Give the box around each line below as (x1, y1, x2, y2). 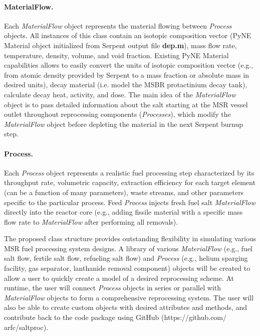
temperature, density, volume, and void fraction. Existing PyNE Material (4, 50, 229, 60)
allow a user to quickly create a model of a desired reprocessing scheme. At (4, 272, 234, 283)
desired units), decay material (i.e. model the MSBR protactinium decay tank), (4, 79, 247, 90)
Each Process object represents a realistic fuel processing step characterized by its (4, 167, 254, 178)
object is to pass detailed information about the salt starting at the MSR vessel (4, 99, 248, 109)
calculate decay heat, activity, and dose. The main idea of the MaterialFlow (4, 89, 236, 99)
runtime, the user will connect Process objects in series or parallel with (4, 282, 221, 293)
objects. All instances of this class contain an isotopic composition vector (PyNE (4, 30, 251, 41)
